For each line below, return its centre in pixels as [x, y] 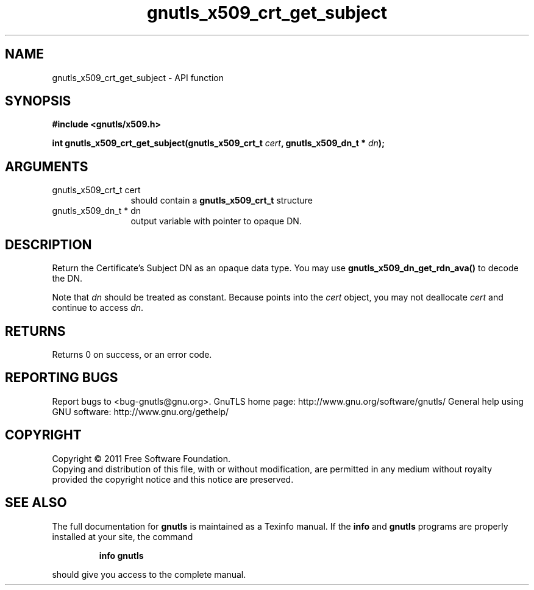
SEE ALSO [36, 503]
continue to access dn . [98, 308]
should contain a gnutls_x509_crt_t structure [222, 201]
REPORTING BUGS [62, 378]
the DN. [67, 279]
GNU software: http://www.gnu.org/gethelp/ [141, 411]
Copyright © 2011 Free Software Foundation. [141, 458]
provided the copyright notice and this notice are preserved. [173, 479]
